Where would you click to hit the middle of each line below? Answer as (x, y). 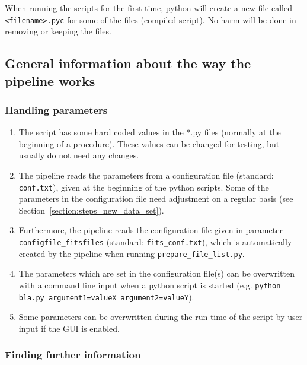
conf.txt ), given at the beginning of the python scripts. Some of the (144, 187)
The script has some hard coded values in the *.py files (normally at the (150, 132)
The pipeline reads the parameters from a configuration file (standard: (146, 175)
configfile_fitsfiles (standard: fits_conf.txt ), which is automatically (155, 242)
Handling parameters (56, 109)
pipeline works (50, 80)
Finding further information (73, 355)
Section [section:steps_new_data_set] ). (91, 210)
